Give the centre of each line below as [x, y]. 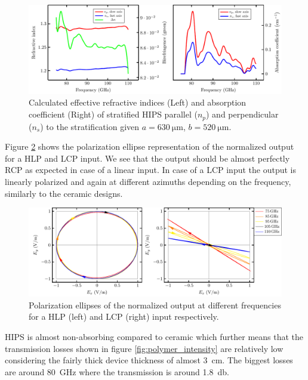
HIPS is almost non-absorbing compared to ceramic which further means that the [154, 336]
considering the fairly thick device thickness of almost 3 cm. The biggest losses [149, 360]
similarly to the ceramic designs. [64, 193]
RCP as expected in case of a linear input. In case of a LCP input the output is [150, 170]
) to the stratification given [90, 126]
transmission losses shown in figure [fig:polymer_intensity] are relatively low [144, 348]
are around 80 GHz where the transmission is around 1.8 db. [117, 371]
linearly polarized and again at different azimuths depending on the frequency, [148, 181]
